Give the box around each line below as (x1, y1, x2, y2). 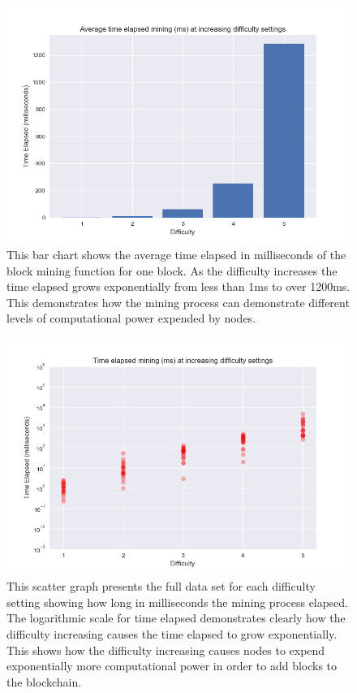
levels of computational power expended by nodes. (6, 310, 256, 327)
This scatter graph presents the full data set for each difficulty (6, 578, 316, 595)
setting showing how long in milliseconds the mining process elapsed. (6, 593, 348, 610)
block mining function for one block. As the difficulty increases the (6, 262, 338, 279)
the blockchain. (6, 673, 82, 690)
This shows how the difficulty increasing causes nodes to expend (6, 641, 325, 658)
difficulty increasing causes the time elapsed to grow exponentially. (6, 625, 338, 642)
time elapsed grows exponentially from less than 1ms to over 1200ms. (6, 278, 351, 295)
